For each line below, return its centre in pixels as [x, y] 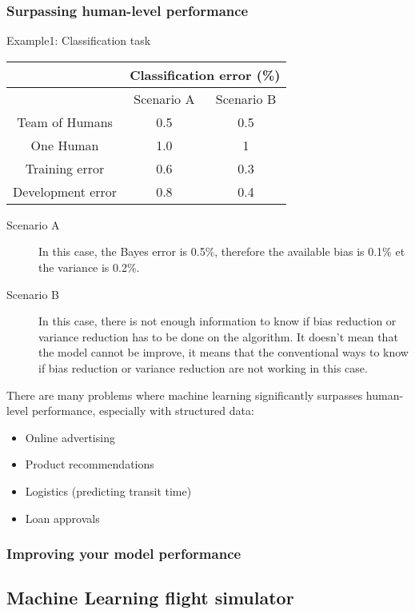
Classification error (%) [205, 74]
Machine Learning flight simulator [150, 598]
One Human [65, 145]
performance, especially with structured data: [143, 411]
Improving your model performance [124, 554]
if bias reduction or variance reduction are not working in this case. [203, 367]
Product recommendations [90, 464]
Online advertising [70, 437]
